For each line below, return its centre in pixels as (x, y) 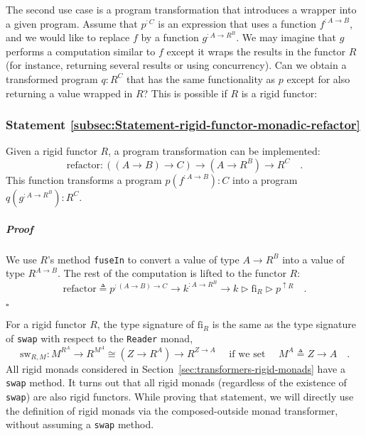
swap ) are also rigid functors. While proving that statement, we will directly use (180, 396)
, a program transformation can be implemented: (214, 151)
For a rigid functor (46, 324)
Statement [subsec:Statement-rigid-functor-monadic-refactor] (183, 125)
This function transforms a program (84, 179)
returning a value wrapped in (69, 93)
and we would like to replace (68, 37)
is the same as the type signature (284, 324)
